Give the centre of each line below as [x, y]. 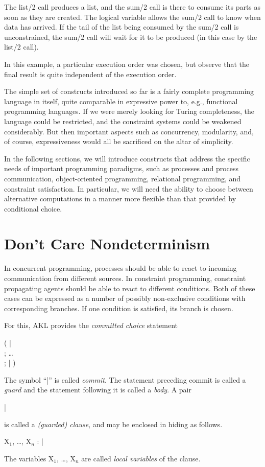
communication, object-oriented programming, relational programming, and [123, 178]
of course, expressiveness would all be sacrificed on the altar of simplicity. [119, 141]
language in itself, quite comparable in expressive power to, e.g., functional [121, 101]
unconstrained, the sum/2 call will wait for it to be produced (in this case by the [131, 37]
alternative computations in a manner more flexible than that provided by [120, 199]
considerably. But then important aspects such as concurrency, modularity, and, [129, 131]
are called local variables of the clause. [141, 458]
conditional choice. [33, 208]
